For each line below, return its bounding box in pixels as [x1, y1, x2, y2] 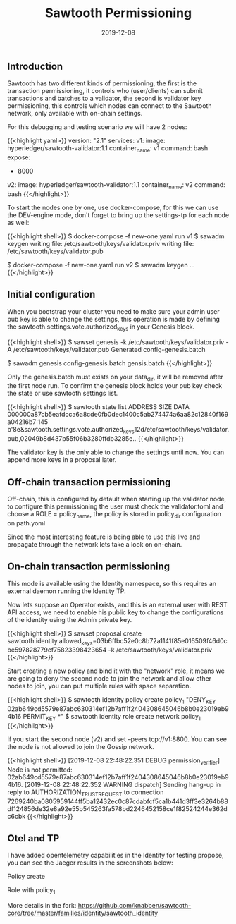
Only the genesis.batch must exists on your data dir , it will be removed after [7, 372, 224, 382]
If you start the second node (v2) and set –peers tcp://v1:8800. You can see [7, 735, 228, 743]
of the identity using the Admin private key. [7, 615, 132, 624]
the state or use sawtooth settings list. [7, 389, 118, 398]
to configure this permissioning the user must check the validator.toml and [7, 502, 223, 511]
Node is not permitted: [7, 765, 73, 774]
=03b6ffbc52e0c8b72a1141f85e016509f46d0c [92, 636, 228, 645]
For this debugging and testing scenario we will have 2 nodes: [7, 123, 187, 131]
